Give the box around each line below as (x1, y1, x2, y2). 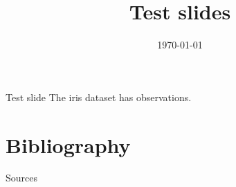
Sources (6, 170, 38, 185)
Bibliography (6, 130, 131, 159)
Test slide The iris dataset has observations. (6, 89, 192, 104)
